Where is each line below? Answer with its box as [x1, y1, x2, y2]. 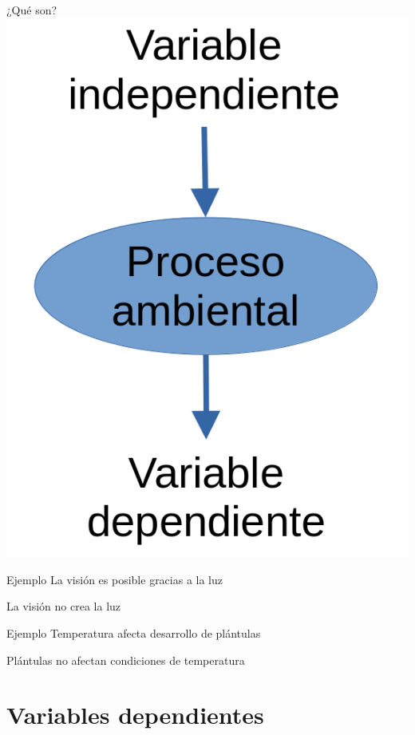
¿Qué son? [6, 2, 57, 18]
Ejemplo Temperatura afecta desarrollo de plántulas [6, 625, 261, 641]
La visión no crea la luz [6, 598, 121, 614]
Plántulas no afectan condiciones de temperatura [6, 651, 245, 668]
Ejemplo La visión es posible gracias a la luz [6, 571, 223, 587]
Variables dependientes [6, 698, 264, 731]
